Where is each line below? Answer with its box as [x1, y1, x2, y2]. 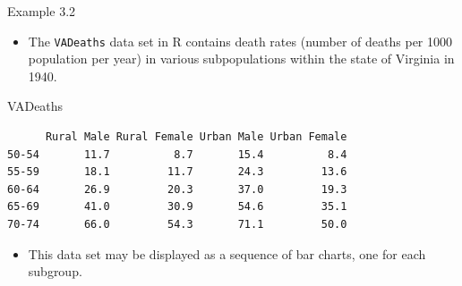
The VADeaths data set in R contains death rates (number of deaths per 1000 [28, 31, 453, 50]
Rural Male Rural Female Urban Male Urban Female [45, 130, 347, 144]
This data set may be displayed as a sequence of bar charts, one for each [28, 244, 426, 263]
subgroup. [28, 262, 82, 281]
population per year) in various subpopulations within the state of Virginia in [28, 49, 455, 68]
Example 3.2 [7, 2, 76, 20]
